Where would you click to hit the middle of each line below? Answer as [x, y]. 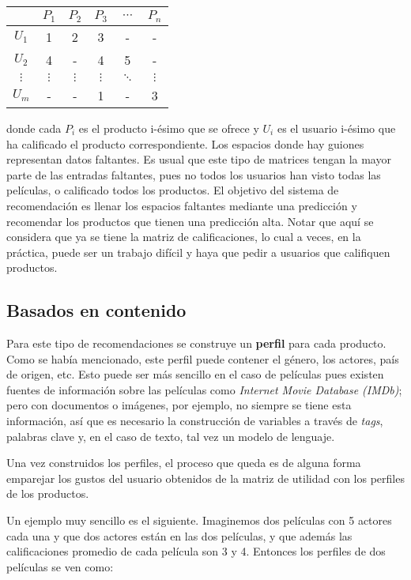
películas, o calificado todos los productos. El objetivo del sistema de [173, 190]
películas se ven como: [60, 566]
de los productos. [48, 493]
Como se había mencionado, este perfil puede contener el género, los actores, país [203, 358]
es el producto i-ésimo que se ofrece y [169, 128]
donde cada [34, 128]
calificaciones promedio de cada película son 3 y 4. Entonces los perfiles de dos [196, 551]
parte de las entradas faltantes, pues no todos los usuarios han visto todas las [194, 174]
